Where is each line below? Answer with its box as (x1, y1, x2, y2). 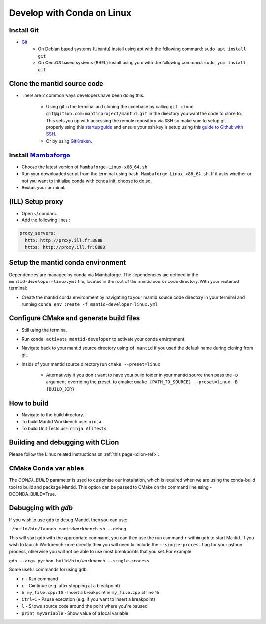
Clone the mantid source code (9, 79, 103, 88)
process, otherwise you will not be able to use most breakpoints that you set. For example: (9, 549, 193, 555)
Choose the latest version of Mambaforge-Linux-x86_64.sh (21, 164, 148, 170)
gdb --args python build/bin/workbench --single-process (9, 558, 150, 563)
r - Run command (21, 576, 58, 582)
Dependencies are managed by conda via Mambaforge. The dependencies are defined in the (9, 271, 199, 278)
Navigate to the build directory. (21, 411, 85, 418)
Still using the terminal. (21, 327, 68, 333)
